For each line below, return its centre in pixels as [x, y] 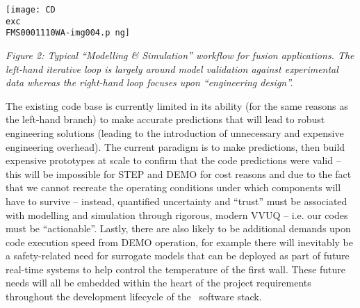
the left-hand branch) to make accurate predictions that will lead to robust [165, 119]
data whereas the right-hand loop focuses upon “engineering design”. [149, 82]
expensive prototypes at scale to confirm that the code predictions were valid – [173, 160]
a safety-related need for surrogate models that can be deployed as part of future [178, 256]
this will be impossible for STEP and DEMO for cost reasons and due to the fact [179, 173]
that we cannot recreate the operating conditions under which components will [173, 187]
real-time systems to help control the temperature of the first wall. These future [176, 269]
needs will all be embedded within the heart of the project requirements [158, 283]
